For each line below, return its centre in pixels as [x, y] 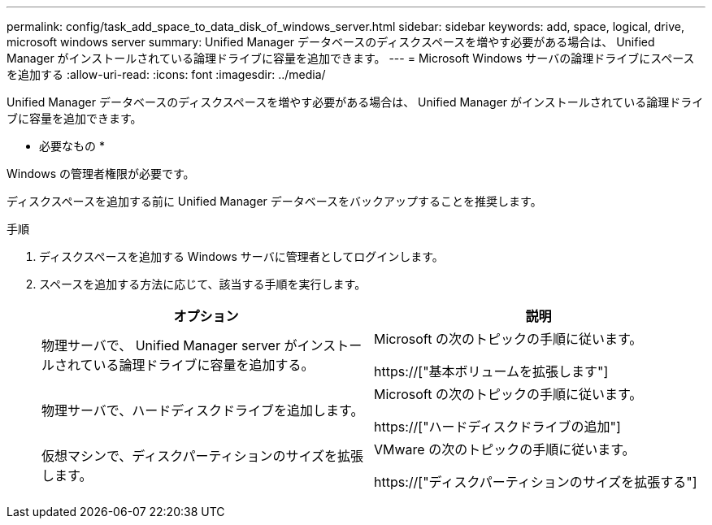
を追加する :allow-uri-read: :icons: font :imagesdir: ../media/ [166, 74]
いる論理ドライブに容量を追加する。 [204, 365]
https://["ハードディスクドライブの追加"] [497, 427]
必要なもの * [72, 146]
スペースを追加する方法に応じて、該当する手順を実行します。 [203, 284]
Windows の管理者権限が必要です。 [101, 174]
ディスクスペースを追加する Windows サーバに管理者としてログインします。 [241, 256]
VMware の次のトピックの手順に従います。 [505, 449]
